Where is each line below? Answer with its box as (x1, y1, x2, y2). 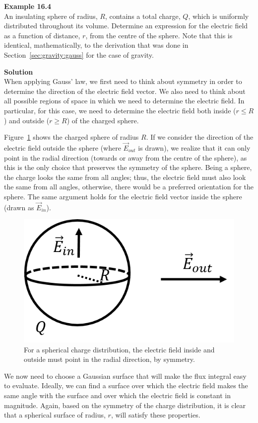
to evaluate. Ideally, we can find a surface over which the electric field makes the (4, 380, 248, 391)
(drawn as (4, 202, 34, 212)
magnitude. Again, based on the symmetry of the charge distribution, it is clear (4, 400, 246, 410)
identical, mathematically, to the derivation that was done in (4, 40, 189, 50)
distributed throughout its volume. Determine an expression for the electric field (4, 20, 248, 31)
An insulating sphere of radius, (4, 10, 98, 21)
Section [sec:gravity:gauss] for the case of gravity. (4, 49, 154, 60)
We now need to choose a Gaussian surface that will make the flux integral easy (4, 370, 247, 381)
